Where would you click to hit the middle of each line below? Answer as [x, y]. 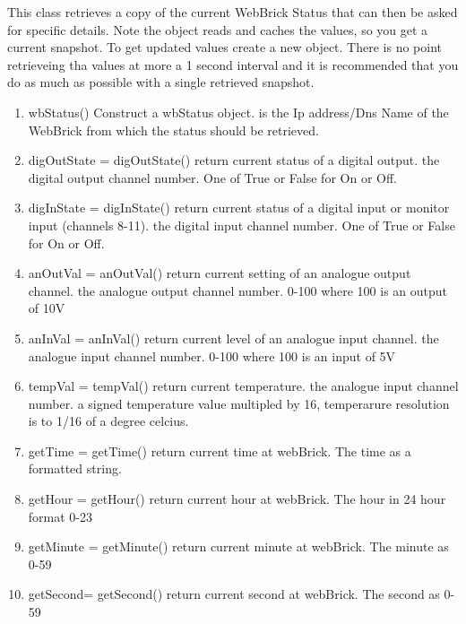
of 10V [47, 308]
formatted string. [75, 468]
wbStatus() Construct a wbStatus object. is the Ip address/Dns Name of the [238, 112]
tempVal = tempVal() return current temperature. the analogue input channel [243, 386]
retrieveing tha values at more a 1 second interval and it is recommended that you [233, 64]
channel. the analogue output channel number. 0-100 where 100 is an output [238, 290]
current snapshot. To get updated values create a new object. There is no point [225, 47]
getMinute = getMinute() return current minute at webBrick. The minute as [238, 546]
